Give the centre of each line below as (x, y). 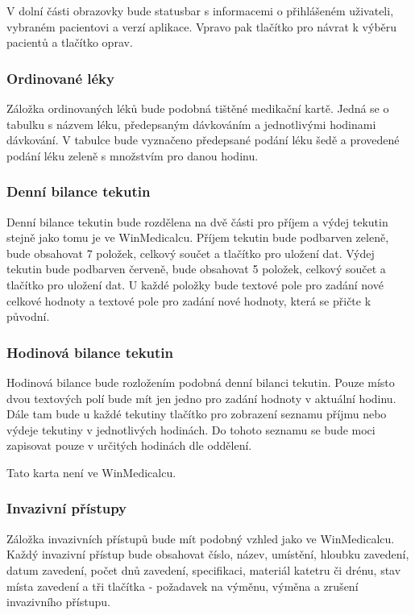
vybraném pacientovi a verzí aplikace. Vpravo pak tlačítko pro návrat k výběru (202, 26)
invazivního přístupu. (58, 602)
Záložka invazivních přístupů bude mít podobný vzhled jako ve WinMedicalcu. (201, 538)
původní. (28, 316)
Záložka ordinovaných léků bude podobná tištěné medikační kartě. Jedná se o (198, 108)
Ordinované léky (60, 78)
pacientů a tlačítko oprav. (70, 42)
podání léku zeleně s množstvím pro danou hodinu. (133, 155)
